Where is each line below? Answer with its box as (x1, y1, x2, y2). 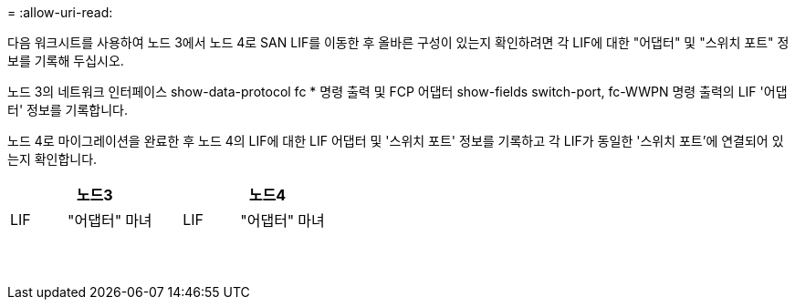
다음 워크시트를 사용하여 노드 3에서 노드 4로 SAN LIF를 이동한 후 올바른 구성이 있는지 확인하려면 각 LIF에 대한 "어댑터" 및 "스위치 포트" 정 (7, 35, 790, 50)
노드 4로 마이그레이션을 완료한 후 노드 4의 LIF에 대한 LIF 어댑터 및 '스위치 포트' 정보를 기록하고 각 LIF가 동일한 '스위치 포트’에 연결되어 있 (7, 133, 784, 148)
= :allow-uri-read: (7, 5, 113, 20)
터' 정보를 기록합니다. (7, 102, 129, 118)
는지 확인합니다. (7, 151, 98, 167)
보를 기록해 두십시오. (7, 53, 124, 68)
